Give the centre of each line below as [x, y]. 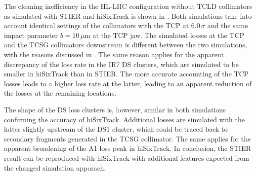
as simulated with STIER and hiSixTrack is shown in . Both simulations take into [128, 16]
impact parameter [31, 35]
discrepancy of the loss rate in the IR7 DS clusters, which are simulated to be [122, 64]
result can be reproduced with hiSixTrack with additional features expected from [127, 158]
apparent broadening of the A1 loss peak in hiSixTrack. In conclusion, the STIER [128, 148]
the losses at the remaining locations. [60, 93]
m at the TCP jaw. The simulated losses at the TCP [165, 35]
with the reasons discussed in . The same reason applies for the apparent [114, 54]
